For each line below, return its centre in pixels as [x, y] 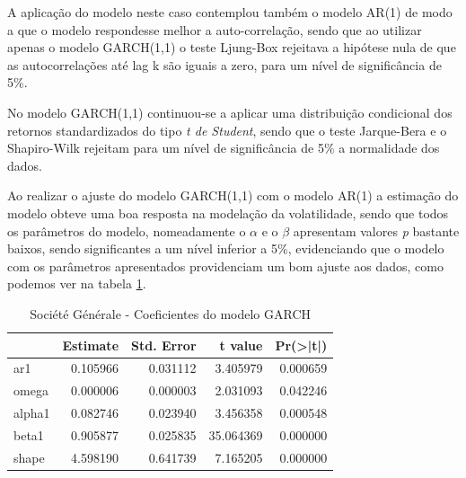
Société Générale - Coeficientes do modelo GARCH [171, 313]
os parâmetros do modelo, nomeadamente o [127, 230]
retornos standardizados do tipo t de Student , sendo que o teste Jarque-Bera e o [227, 130]
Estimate [91, 345]
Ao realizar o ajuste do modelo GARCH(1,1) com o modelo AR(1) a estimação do [233, 195]
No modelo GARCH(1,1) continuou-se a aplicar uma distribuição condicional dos [230, 112]
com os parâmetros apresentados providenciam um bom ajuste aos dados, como [225, 266]
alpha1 [32, 413]
